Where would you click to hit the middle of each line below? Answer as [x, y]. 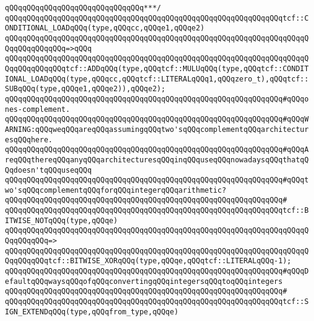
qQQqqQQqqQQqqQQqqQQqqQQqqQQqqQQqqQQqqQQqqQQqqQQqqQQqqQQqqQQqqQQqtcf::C [157, 18]
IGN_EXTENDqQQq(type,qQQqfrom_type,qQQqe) [92, 312]
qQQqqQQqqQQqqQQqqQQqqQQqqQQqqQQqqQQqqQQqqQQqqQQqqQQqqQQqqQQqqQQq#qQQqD [157, 271]
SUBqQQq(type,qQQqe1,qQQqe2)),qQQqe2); [85, 89]
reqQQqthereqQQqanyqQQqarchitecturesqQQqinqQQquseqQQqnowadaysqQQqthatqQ [157, 160]
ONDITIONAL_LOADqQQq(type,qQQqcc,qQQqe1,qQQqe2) [105, 28]
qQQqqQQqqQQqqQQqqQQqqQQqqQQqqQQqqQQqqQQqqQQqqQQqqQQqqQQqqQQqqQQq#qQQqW [157, 119]
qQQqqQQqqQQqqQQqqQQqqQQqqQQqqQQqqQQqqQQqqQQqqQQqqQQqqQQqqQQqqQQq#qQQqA [157, 150]
